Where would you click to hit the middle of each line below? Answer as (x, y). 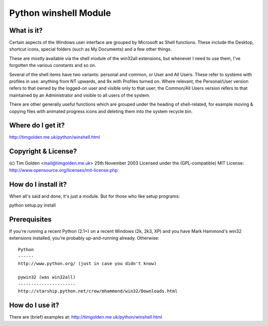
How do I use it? (34, 305)
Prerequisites (30, 219)
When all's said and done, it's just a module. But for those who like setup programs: (95, 196)
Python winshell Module (60, 13)
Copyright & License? (43, 151)
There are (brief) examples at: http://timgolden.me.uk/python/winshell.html (86, 317)
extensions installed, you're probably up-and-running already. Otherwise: (84, 238)
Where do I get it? (37, 126)
